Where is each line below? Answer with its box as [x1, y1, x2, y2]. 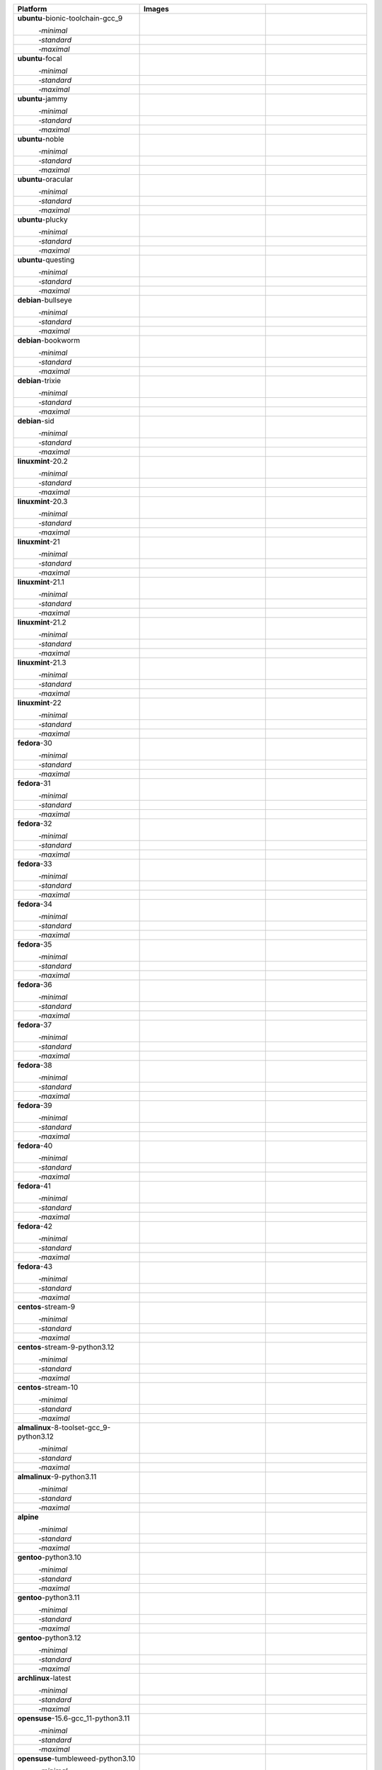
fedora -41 [17, 1181, 51, 1191]
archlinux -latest [17, 1673, 71, 1683]
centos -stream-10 [17, 1383, 79, 1392]
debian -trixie [17, 376, 62, 385]
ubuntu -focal [17, 54, 63, 63]
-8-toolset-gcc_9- [50, 1423, 111, 1432]
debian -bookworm [17, 336, 81, 345]
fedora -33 [17, 859, 52, 869]
